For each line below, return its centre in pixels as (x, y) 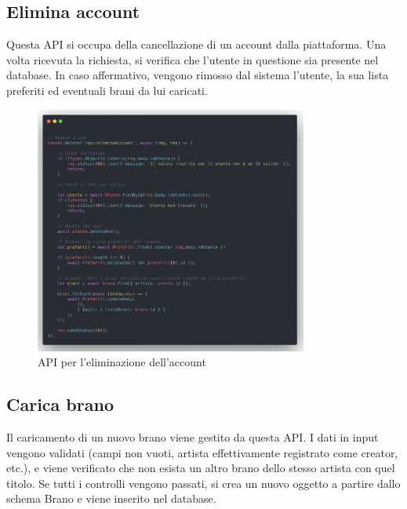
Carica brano (60, 404)
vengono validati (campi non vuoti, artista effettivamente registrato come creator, (202, 452)
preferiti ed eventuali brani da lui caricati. (107, 90)
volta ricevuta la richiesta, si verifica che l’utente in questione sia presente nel (193, 59)
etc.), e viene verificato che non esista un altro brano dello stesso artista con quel (201, 468)
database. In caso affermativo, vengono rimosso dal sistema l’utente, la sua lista (198, 75)
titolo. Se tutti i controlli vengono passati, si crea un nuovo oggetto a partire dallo (203, 483)
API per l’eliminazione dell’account (122, 362)
